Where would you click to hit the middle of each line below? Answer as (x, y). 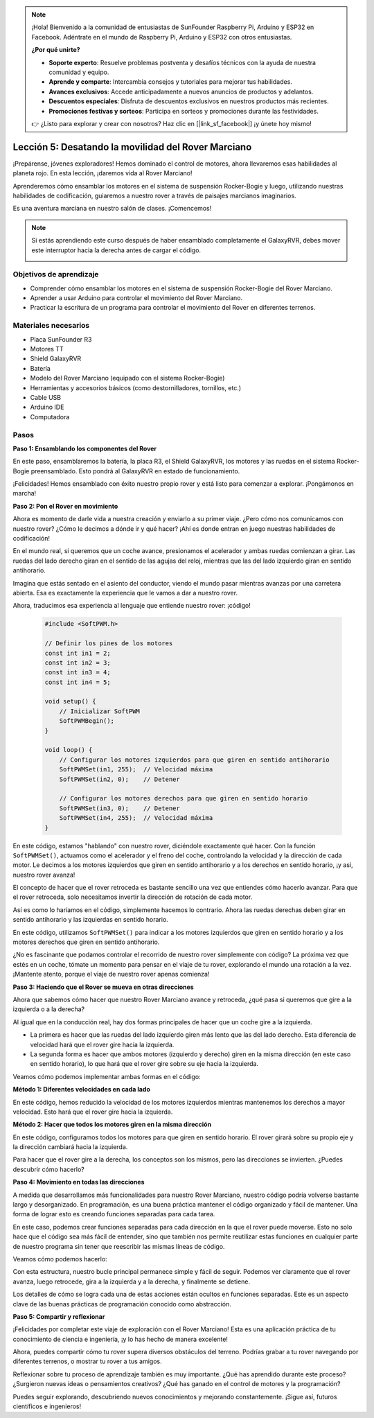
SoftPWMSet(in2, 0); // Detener (119, 779)
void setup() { (70, 701)
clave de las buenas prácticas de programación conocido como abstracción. (122, 1304)
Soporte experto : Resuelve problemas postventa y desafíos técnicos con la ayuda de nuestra (182, 62)
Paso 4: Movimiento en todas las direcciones (79, 1182)
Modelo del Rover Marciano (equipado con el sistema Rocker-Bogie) (127, 378)
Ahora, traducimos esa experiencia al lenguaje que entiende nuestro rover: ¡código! (132, 606)
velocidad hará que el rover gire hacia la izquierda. (102, 1044)
